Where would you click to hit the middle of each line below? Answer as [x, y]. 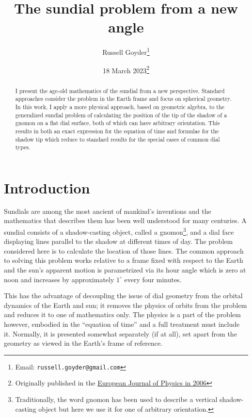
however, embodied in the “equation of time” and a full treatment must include [122, 324]
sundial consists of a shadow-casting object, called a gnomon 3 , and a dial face [119, 231]
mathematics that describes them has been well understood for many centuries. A [125, 220]
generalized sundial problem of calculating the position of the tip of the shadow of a [121, 115]
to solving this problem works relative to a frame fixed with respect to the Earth [124, 260]
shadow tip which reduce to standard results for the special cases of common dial [118, 139]
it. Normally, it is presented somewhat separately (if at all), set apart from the [120, 333]
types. [23, 147]
